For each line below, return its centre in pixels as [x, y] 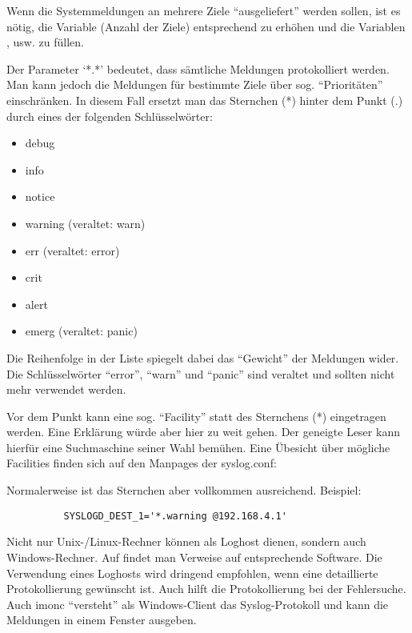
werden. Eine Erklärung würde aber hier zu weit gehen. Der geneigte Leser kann [203, 432]
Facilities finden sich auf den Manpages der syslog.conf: [142, 463]
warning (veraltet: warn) [85, 223]
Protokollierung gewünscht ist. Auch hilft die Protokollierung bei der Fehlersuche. [206, 589]
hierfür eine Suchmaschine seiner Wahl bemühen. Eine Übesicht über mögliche [198, 447]
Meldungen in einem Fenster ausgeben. [102, 620]
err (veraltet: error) [72, 250]
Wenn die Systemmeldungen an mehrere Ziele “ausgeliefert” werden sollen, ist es [204, 10]
